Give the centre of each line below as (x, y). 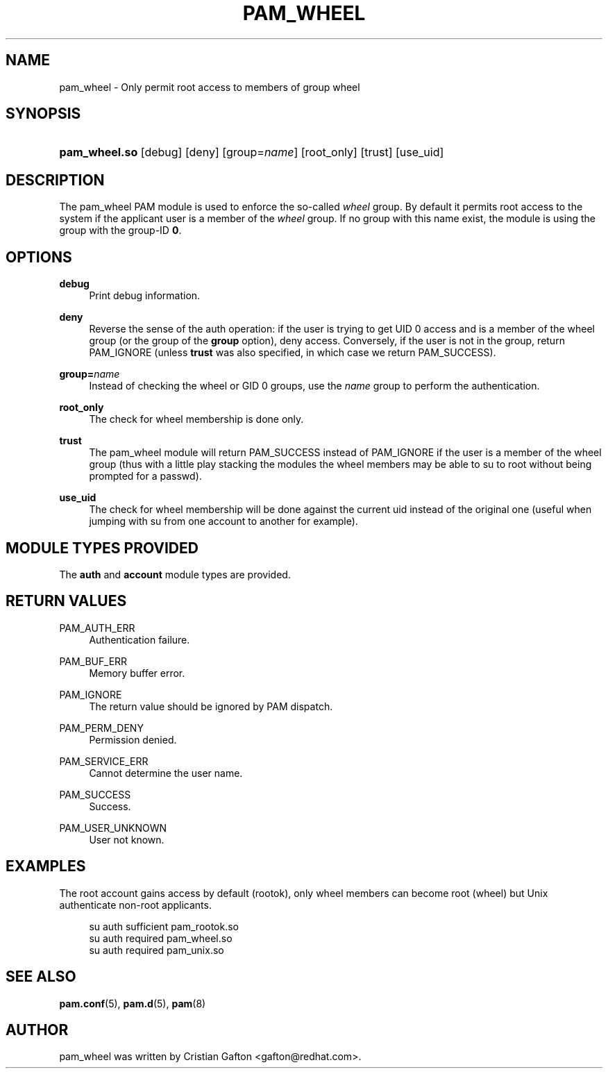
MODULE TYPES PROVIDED (102, 548)
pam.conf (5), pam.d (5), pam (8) (133, 1003)
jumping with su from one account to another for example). (223, 521)
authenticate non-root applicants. (135, 905)
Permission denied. (133, 739)
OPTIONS (39, 257)
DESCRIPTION (55, 180)
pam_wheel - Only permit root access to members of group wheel (210, 87)
